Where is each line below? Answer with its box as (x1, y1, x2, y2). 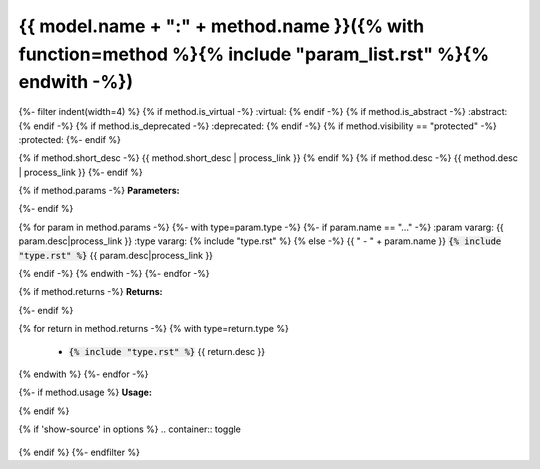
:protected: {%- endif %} (18, 133, 122, 145)
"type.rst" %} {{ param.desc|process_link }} (18, 249, 214, 261)
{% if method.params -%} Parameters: (18, 185, 180, 197)
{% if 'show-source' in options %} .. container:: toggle (18, 423, 242, 435)
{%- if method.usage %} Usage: (18, 386, 152, 399)
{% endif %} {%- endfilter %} (18, 446, 140, 458)
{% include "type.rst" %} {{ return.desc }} (68, 345, 265, 357)
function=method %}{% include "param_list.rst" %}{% (18, 43, 490, 65)
